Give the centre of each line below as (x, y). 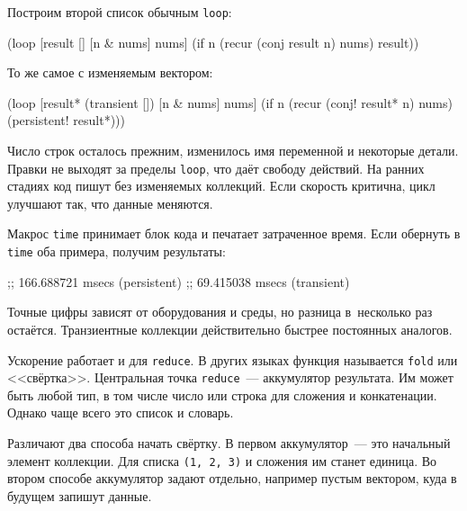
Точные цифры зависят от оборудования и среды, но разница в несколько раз (220, 312)
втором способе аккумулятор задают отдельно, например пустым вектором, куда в (232, 478)
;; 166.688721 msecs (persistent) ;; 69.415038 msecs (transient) (179, 281)
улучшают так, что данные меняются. (110, 203)
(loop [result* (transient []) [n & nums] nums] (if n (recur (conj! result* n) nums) (230, 102)
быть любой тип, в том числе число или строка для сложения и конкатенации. (222, 394)
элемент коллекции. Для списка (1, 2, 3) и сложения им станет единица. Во (222, 460)
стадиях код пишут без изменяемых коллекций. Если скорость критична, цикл (221, 186)
